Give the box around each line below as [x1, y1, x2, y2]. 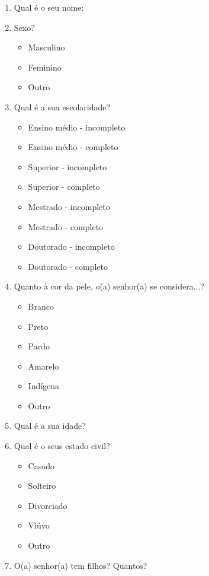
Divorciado [28, 499, 67, 511]
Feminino [28, 61, 62, 73]
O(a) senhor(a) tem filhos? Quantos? [14, 559, 147, 571]
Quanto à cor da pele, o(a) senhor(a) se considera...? [14, 280, 204, 292]
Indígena [28, 380, 60, 392]
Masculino [28, 41, 65, 53]
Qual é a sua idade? [14, 419, 86, 432]
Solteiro [28, 479, 56, 492]
